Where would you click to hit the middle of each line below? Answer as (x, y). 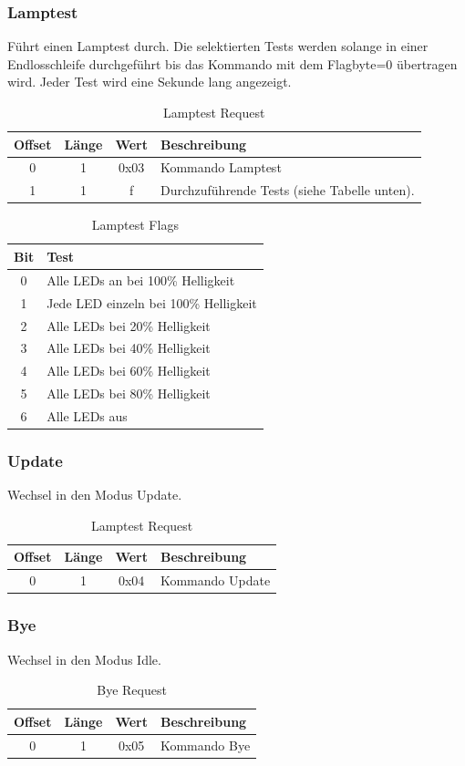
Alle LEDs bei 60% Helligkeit (129, 371)
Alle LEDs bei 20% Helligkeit (129, 325)
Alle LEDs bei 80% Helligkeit (129, 393)
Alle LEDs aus (87, 415)
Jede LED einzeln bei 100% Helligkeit (152, 302)
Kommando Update (215, 580)
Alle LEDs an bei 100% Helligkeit (141, 279)
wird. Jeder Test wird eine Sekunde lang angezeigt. (150, 82)
